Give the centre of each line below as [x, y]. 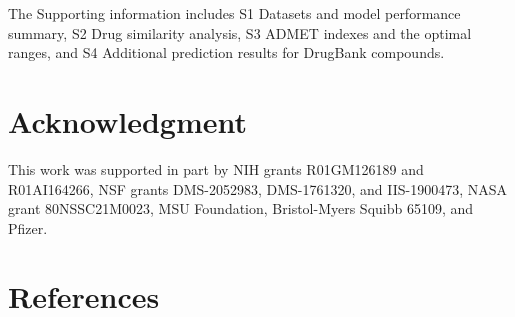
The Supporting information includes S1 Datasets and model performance [234, 13]
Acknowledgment [127, 120]
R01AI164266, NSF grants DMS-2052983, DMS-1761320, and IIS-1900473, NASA [258, 188]
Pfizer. [28, 227]
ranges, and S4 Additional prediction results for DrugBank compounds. [226, 52]
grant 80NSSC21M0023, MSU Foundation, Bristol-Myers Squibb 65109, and [241, 208]
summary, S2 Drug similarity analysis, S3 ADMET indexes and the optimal [240, 32]
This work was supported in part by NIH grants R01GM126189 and [216, 168]
